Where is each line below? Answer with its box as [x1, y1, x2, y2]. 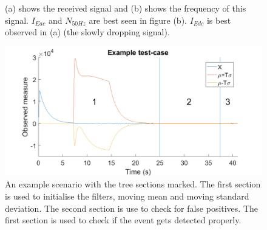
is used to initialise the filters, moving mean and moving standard [5, 189, 249, 202]
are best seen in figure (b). [89, 13, 187, 26]
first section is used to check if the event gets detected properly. [5, 214, 242, 226]
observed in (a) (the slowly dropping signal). [5, 26, 170, 38]
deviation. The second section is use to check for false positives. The [5, 201, 259, 214]
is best [206, 13, 231, 26]
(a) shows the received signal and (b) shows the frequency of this [5, 2, 246, 14]
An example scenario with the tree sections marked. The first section [5, 178, 261, 190]
